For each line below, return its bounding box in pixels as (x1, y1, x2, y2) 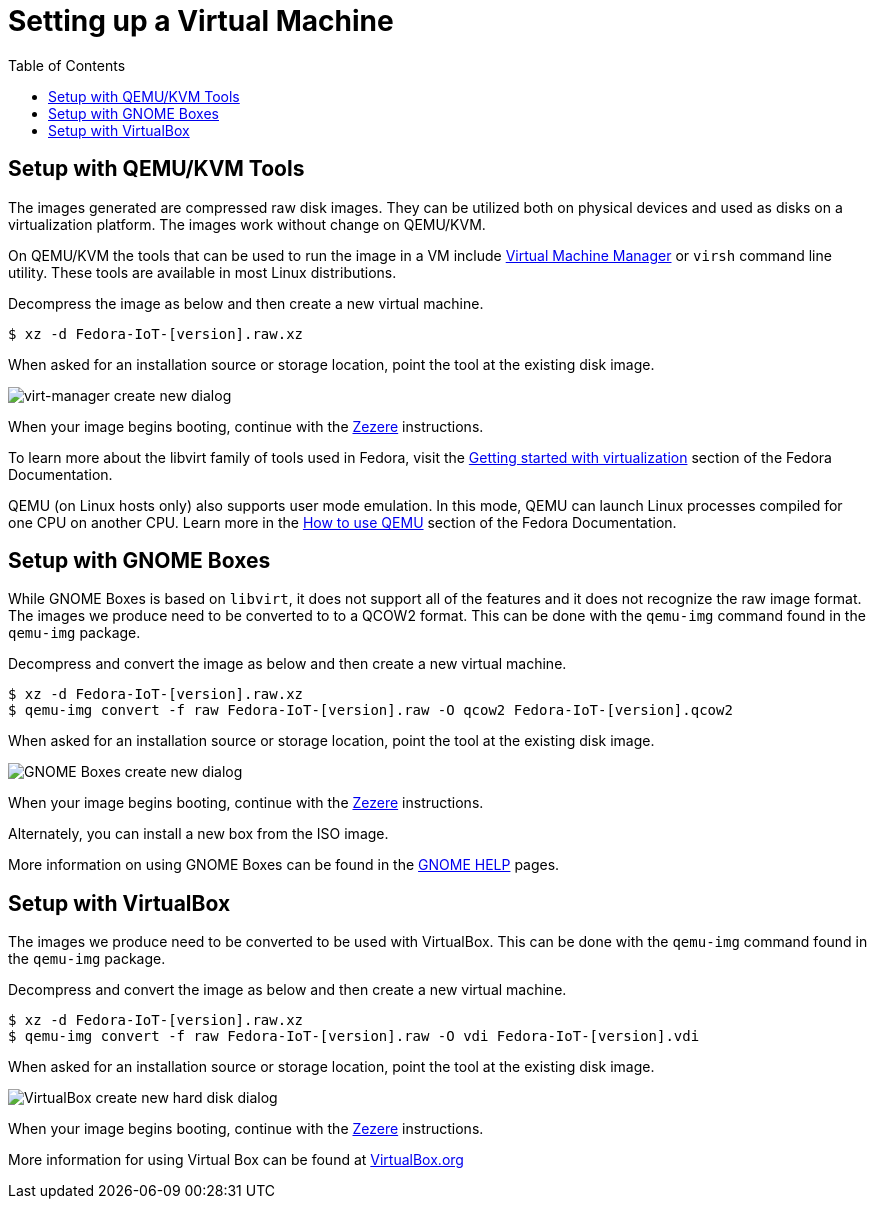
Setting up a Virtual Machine (8, 4, 394, 38)
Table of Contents (8, 56, 126, 74)
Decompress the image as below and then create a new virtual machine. (8, 294, 484, 312)
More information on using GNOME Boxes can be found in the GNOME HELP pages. (8, 856, 560, 874)
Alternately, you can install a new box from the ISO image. (8, 825, 389, 843)
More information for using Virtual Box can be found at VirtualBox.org (8, 1151, 464, 1169)
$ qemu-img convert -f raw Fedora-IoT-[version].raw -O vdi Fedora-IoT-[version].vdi (8, 1028, 700, 1045)
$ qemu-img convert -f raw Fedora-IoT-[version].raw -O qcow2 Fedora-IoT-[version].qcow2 (8, 702, 733, 719)
